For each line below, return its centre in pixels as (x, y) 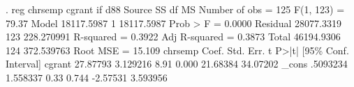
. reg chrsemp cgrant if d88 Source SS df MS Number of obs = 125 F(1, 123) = (175, 9)
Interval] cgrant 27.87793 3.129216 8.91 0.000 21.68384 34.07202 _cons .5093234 (177, 64)
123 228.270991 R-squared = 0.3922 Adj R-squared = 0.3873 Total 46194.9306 (173, 37)
